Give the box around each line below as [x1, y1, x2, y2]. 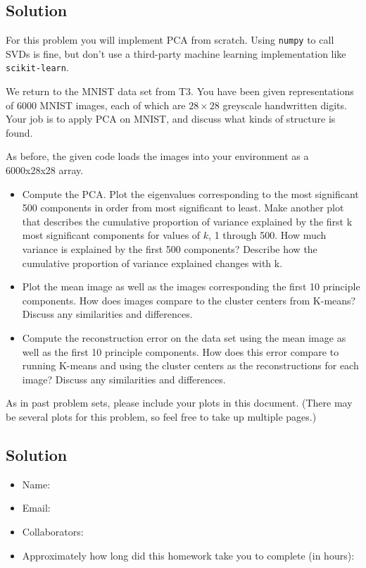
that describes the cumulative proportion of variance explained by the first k [22, 214, 353, 228]
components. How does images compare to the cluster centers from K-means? [22, 292, 356, 307]
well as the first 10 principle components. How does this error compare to [22, 344, 339, 359]
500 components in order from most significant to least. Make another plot [22, 200, 344, 215]
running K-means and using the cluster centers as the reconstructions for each [22, 358, 359, 373]
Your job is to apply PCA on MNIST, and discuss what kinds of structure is [6, 111, 336, 126]
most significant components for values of [22, 228, 201, 242]
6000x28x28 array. [6, 163, 84, 178]
